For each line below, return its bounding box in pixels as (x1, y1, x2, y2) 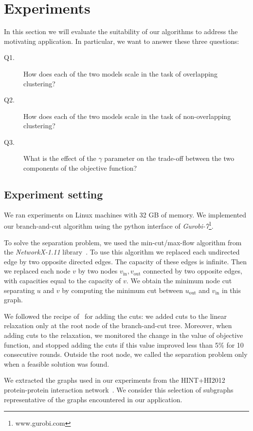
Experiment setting (4, 187, 103, 202)
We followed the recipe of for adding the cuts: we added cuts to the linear (4, 311, 227, 321)
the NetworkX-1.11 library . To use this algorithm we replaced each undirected (4, 247, 240, 257)
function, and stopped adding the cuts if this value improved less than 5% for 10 (4, 339, 244, 350)
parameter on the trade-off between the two (104, 153, 235, 163)
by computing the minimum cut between (62, 285, 183, 295)
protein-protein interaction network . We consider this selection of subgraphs (4, 385, 234, 395)
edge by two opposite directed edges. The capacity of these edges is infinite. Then (4, 256, 247, 266)
